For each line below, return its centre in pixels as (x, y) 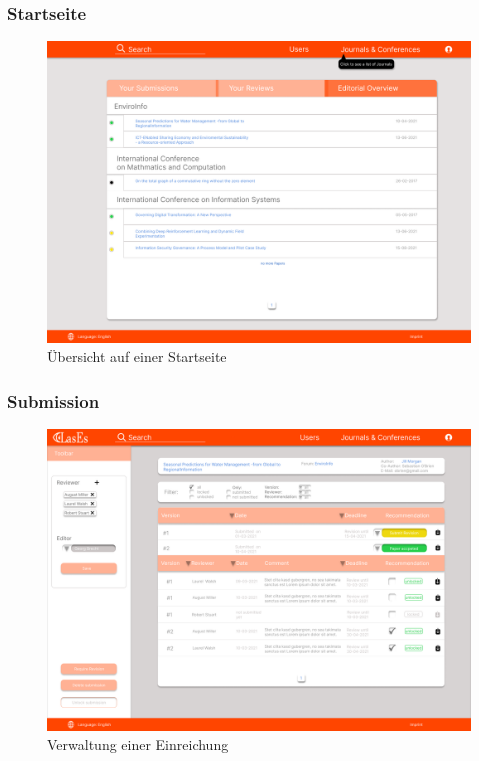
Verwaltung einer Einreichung (138, 744)
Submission (53, 400)
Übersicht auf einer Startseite (137, 356)
